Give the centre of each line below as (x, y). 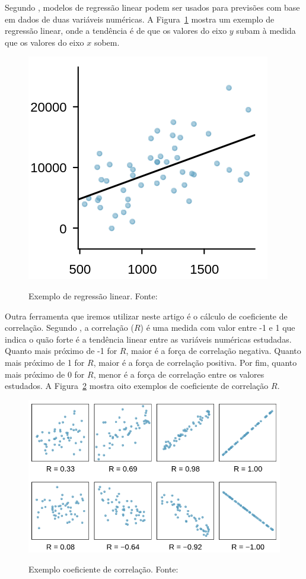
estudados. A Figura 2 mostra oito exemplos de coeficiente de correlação (137, 386)
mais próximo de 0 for (45, 374)
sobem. (107, 42)
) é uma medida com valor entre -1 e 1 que (218, 328)
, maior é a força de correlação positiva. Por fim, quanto (195, 362)
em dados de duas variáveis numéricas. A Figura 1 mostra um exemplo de (140, 19)
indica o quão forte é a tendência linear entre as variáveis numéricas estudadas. (148, 339)
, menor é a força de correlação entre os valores (179, 374)
